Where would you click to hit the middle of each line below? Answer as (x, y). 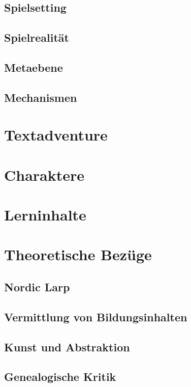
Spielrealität (37, 37)
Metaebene (34, 67)
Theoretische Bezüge (78, 254)
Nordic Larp (37, 287)
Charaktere (44, 174)
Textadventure (56, 135)
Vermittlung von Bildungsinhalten (96, 316)
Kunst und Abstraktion (67, 347)
